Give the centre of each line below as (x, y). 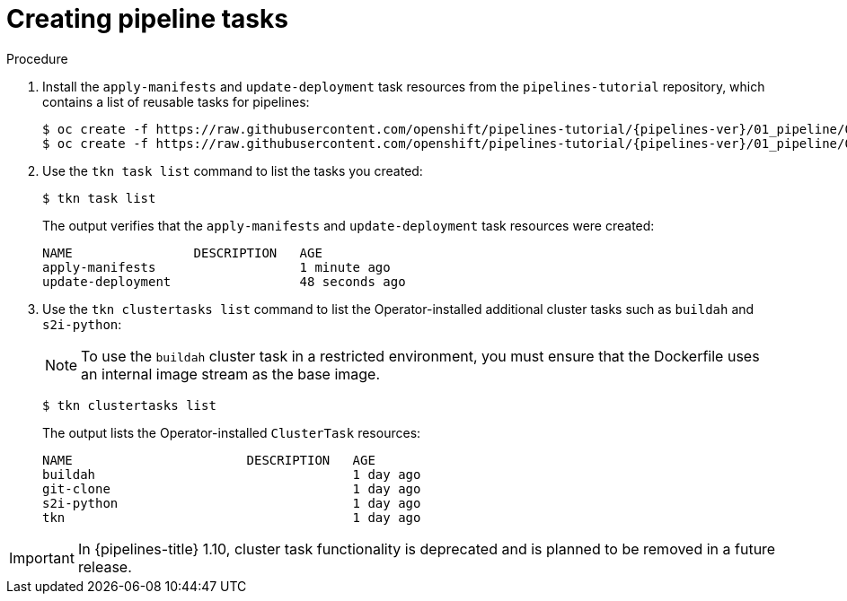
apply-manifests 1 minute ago (216, 267)
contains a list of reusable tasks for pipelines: (176, 101)
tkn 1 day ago (232, 517)
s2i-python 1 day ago (232, 503)
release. (105, 566)
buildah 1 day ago (232, 474)
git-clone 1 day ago (232, 488)
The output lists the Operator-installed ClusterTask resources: (232, 432)
